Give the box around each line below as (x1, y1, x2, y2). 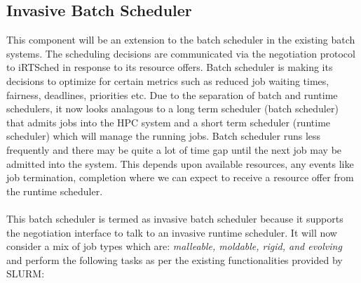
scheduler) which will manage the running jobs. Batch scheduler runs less (6, 129, 321, 143)
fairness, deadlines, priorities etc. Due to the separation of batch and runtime (6, 87, 338, 102)
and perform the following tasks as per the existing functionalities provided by (6, 252, 343, 267)
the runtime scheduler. (6, 183, 103, 198)
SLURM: (6, 266, 45, 281)
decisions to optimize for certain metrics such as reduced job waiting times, (6, 73, 329, 88)
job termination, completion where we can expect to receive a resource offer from (6, 170, 354, 185)
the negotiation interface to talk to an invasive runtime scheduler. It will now (6, 225, 337, 239)
